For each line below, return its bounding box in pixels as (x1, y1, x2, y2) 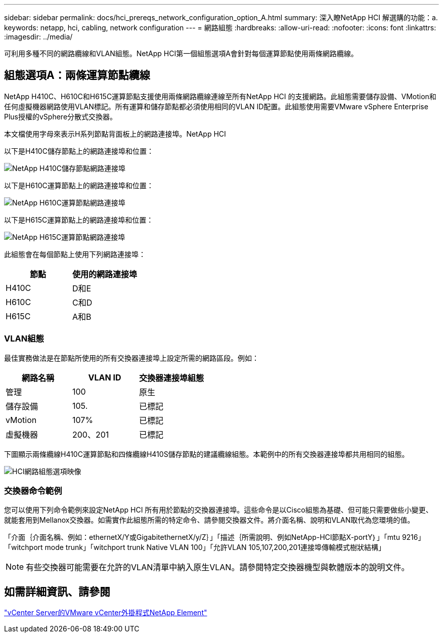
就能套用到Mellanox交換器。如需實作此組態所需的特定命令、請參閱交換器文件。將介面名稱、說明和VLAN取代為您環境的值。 (4, 516, 415, 525)
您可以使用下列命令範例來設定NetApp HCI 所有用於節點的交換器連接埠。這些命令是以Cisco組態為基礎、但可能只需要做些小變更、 (4, 505, 433, 515)
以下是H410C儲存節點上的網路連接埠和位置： (4, 146, 154, 155)
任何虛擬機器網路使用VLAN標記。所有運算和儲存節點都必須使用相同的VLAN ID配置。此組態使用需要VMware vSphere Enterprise (4, 102, 428, 111)
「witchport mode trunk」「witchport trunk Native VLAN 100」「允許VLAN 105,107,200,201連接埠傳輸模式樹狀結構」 (4, 543, 386, 552)
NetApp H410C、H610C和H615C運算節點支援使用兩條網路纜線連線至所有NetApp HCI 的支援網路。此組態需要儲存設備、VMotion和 (4, 92, 436, 101)
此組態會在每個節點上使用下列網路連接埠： (4, 249, 146, 259)
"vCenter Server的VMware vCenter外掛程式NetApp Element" (4, 608, 207, 617)
